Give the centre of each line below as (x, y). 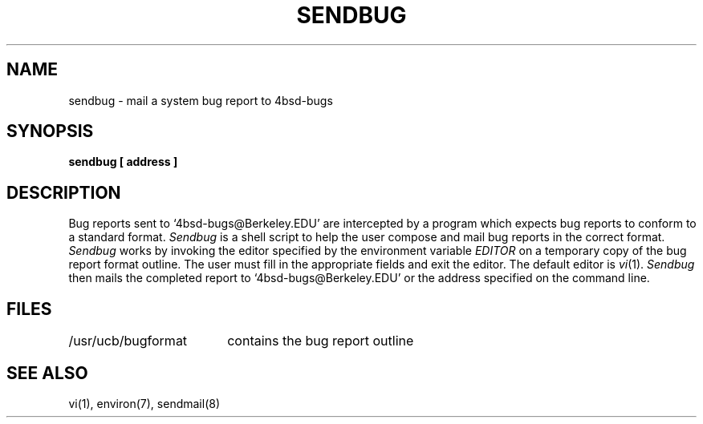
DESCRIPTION (64, 192)
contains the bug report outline (321, 341)
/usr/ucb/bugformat (128, 341)
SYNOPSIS (50, 131)
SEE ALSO (47, 373)
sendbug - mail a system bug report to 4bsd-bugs (201, 100)
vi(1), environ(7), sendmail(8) (144, 403)
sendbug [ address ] (123, 162)
